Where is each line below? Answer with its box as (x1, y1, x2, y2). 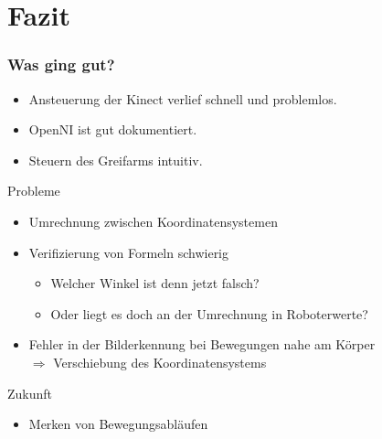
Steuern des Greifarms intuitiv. (28, 150, 203, 169)
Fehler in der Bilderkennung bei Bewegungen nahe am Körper (28, 335, 376, 354)
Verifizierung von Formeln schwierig (28, 242, 229, 262)
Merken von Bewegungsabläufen (28, 414, 208, 434)
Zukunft (7, 383, 53, 402)
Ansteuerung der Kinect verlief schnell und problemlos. (28, 89, 337, 108)
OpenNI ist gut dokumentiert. (28, 120, 197, 139)
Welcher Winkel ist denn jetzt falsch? (50, 273, 260, 293)
